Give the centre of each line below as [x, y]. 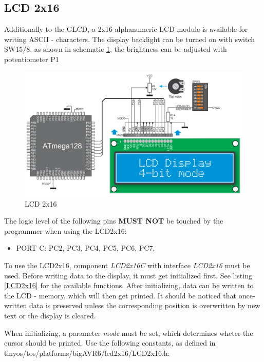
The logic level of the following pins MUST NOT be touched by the [114, 221]
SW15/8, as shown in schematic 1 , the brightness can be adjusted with [116, 49]
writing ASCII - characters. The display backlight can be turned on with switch [130, 39]
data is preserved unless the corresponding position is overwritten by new [145, 305]
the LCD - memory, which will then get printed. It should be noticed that [120, 295]
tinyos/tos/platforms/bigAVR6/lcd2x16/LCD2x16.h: [87, 353]
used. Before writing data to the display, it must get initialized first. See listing [128, 275]
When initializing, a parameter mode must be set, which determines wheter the [129, 333]
